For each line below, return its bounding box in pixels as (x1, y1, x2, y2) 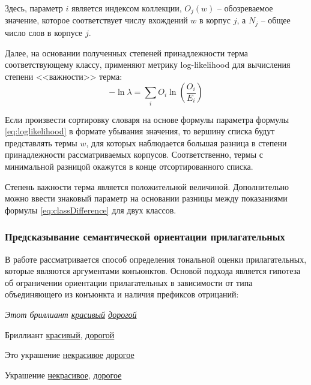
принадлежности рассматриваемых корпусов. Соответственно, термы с (5, 148, 263, 161)
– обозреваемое (217, 2, 273, 14)
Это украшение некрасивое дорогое (5, 348, 134, 361)
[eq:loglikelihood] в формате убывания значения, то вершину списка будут (5, 125, 275, 137)
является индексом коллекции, (71, 2, 182, 14)
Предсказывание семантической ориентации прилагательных (5, 229, 285, 244)
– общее (261, 14, 291, 26)
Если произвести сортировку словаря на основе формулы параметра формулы (5, 113, 289, 125)
